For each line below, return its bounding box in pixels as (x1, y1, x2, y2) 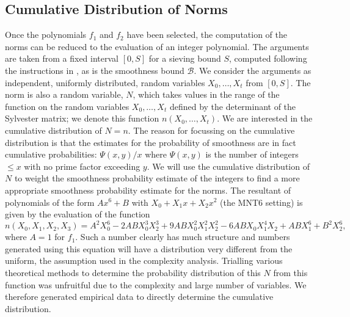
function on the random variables (5, 100, 129, 112)
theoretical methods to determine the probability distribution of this (5, 266, 261, 279)
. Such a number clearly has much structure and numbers (75, 230, 290, 243)
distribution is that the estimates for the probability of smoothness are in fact (5, 136, 296, 148)
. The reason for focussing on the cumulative (128, 123, 295, 136)
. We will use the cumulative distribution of (147, 159, 310, 172)
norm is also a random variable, (5, 88, 123, 101)
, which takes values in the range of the (133, 88, 280, 101)
